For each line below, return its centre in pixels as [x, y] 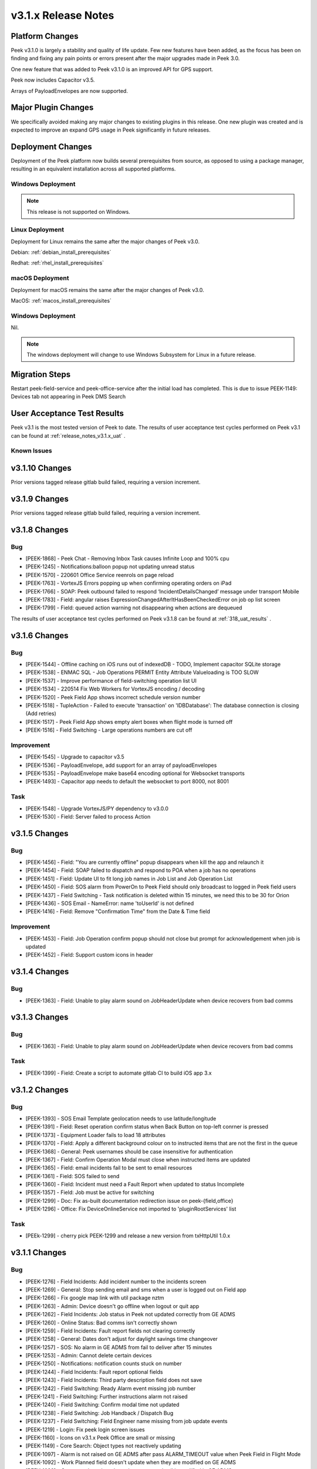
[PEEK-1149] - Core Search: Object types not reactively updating [103, 1446]
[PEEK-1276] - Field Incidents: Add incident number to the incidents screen [116, 1282]
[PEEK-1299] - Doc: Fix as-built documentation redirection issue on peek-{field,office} [129, 1200]
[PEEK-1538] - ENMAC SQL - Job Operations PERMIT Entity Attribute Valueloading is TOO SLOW [142, 672]
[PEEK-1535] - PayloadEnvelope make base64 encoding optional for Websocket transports [135, 773]
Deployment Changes [51, 147]
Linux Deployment [38, 230]
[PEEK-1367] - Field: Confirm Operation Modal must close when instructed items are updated [138, 1159]
